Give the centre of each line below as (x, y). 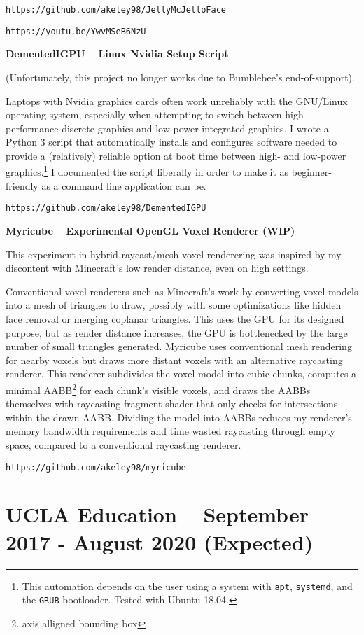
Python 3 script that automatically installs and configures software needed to (171, 142)
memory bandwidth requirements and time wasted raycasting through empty (170, 431)
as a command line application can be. (124, 185)
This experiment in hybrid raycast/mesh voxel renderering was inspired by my (174, 254)
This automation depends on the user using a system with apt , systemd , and (187, 586)
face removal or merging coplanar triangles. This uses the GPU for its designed (175, 318)
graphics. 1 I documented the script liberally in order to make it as (147, 171)
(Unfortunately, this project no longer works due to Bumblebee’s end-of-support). (180, 77)
